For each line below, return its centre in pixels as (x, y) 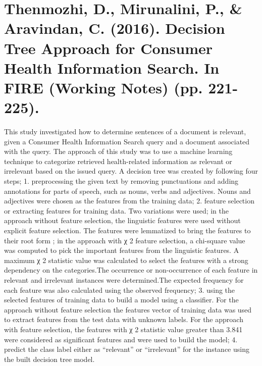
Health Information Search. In (112, 67)
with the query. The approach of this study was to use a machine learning (118, 151)
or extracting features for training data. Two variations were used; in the (117, 210)
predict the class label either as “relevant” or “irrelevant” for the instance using (127, 349)
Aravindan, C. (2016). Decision (115, 28)
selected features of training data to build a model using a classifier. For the (121, 300)
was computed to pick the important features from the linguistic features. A (122, 250)
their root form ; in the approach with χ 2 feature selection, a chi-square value (125, 240)
